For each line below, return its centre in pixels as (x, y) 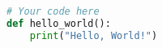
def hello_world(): (59, 23)
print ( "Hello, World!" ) (94, 35)
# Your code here (53, 11)
